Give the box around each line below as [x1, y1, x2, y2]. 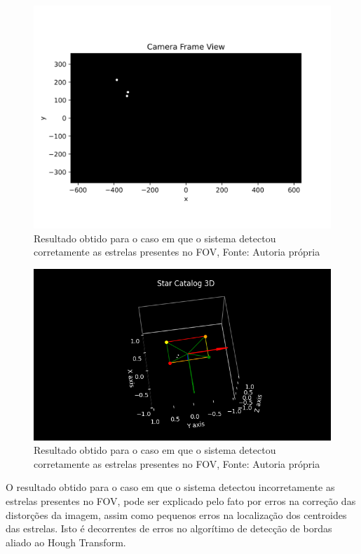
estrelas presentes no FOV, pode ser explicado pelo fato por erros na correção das [6, 493, 356, 508]
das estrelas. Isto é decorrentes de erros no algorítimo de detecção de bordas [6, 521, 332, 536]
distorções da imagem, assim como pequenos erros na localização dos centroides [6, 507, 347, 522]
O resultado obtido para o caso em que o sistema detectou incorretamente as [6, 480, 335, 494]
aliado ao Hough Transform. [6, 534, 126, 549]
